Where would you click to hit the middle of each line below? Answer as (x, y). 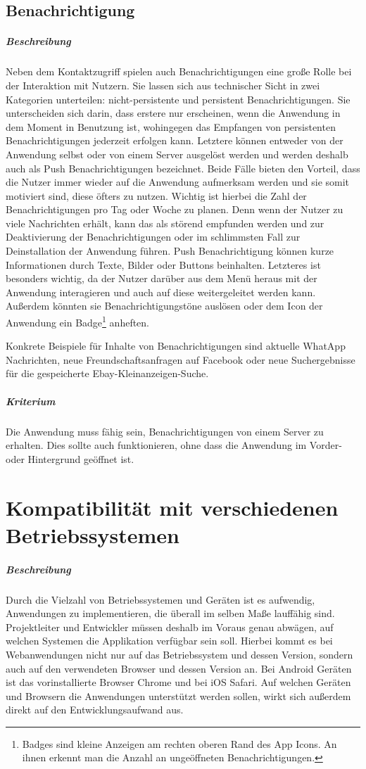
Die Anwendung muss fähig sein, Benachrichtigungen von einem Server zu (165, 431)
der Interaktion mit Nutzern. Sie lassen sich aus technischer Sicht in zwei (163, 85)
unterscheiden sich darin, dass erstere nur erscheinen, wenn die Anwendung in (173, 113)
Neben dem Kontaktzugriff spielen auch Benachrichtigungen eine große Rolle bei (179, 71)
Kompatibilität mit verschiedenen (172, 507)
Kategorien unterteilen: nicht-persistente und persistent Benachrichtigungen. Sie (178, 99)
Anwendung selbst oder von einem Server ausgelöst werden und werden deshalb (177, 154)
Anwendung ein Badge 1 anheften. (78, 321)
